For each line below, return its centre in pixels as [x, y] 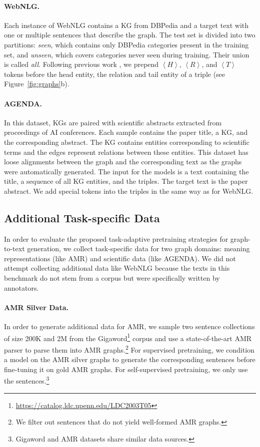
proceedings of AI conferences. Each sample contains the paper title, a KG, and [126, 132]
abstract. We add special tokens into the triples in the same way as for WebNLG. [129, 191]
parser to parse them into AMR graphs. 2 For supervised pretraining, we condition [129, 349]
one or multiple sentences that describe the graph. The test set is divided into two [130, 35]
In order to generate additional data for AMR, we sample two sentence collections [129, 326]
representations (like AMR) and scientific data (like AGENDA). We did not [120, 258]
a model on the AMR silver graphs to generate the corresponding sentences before [130, 359]
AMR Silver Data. [36, 307]
